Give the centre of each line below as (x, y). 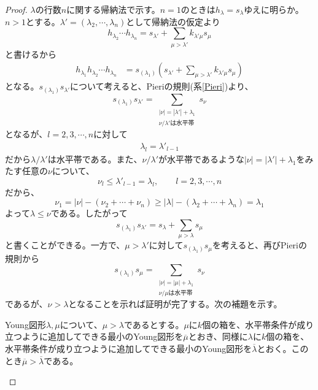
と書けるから (31, 54)
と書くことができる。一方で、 (65, 245)
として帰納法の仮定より (173, 21)
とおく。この (283, 348)
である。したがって (89, 213)
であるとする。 (154, 324)
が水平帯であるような (201, 159)
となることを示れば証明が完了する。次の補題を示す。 (175, 304)
